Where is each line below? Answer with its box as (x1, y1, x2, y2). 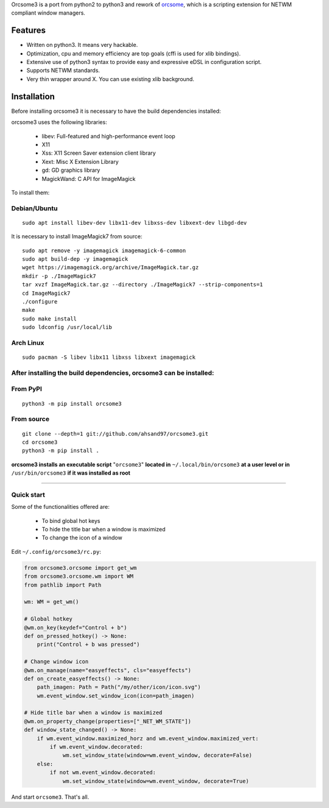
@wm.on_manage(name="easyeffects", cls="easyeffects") (24, 667, 191, 673)
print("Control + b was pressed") (37, 641, 140, 648)
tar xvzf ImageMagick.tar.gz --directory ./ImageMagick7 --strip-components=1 (22, 281, 263, 288)
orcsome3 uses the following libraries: (11, 119, 107, 126)
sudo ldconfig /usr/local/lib (22, 324, 113, 331)
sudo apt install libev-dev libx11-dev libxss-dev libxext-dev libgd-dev (22, 219, 247, 226)
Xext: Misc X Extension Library (41, 158, 119, 165)
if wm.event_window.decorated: (49, 743, 143, 751)
